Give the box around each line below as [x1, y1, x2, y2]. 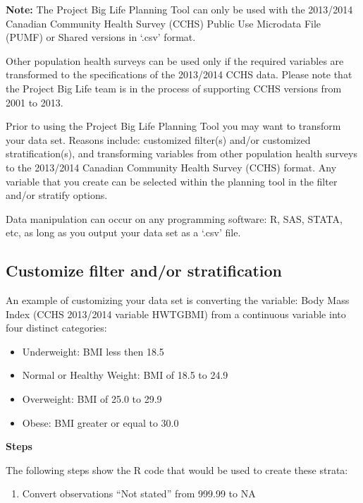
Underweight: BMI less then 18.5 [22, 344, 164, 358]
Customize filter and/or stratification [6, 260, 282, 281]
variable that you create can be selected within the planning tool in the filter [6, 174, 338, 188]
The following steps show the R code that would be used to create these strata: [6, 462, 348, 477]
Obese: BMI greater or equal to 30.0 [22, 415, 179, 430]
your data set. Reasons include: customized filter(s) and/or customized [6, 132, 311, 147]
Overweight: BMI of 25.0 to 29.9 [22, 392, 162, 406]
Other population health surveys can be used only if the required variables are [6, 53, 344, 68]
